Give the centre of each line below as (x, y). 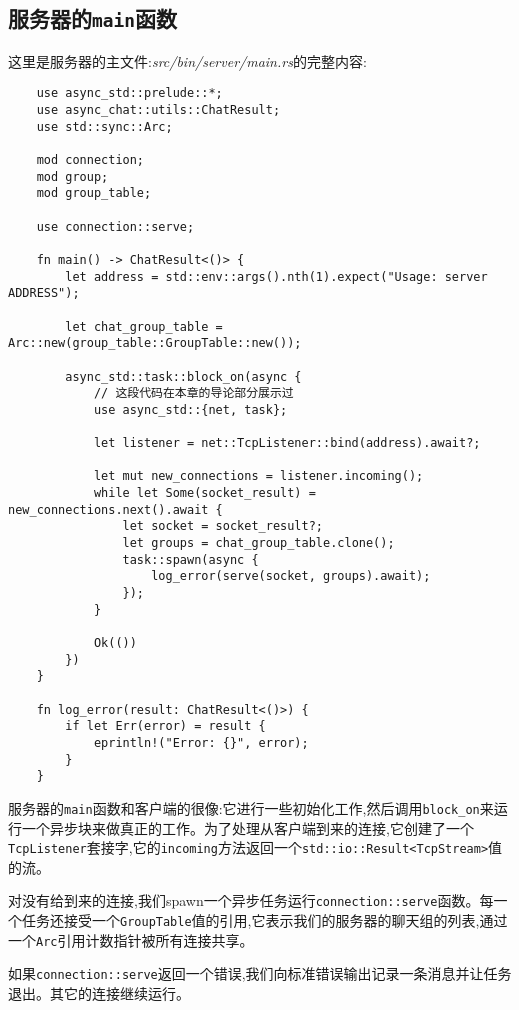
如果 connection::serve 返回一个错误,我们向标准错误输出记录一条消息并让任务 (260, 973)
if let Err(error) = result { (165, 726)
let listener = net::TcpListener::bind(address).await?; (287, 443)
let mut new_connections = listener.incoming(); (258, 476)
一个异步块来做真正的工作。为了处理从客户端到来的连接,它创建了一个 (247, 827)
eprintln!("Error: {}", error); (201, 742)
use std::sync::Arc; (104, 126)
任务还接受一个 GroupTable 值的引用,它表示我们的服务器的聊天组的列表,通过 (264, 920)
